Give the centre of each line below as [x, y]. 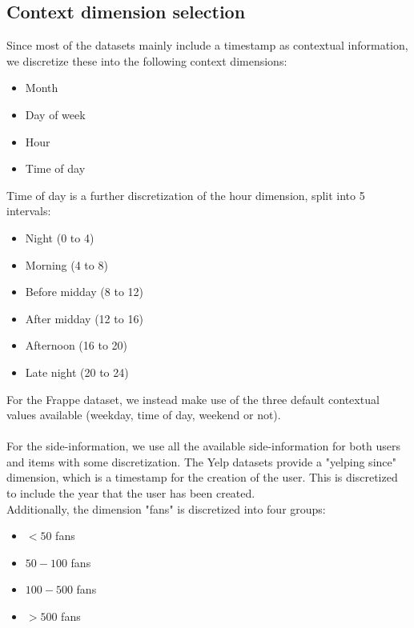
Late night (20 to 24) [77, 372]
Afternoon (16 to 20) [76, 345]
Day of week [55, 114]
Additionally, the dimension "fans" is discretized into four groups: [166, 508]
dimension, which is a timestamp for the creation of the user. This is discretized [202, 477]
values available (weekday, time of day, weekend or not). [144, 415]
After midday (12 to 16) [84, 318]
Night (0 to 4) [60, 237]
